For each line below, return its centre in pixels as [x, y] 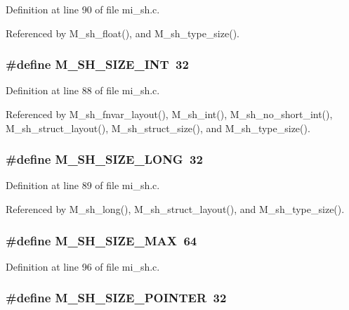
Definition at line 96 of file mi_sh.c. [83, 266]
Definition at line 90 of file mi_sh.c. [83, 9]
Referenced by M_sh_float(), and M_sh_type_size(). [123, 33]
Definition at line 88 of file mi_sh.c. [83, 90]
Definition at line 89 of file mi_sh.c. [83, 185]
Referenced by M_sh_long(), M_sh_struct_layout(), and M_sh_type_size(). [175, 209]
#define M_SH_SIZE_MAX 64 [101, 240]
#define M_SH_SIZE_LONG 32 [104, 159]
